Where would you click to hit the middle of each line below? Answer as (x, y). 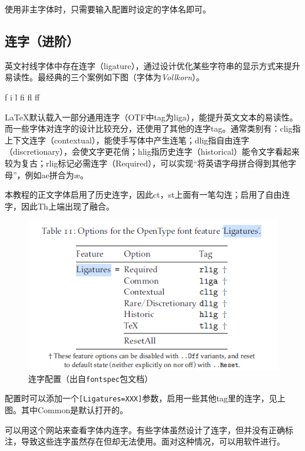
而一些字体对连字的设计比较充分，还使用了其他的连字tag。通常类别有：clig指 (153, 128)
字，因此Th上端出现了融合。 (59, 206)
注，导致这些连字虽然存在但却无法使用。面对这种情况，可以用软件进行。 (145, 441)
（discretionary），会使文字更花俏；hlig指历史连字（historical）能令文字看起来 (152, 151)
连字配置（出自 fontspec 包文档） (91, 378)
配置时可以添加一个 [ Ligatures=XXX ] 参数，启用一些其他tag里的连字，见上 (145, 398)
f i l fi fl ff (22, 97)
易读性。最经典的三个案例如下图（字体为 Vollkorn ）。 (105, 77)
